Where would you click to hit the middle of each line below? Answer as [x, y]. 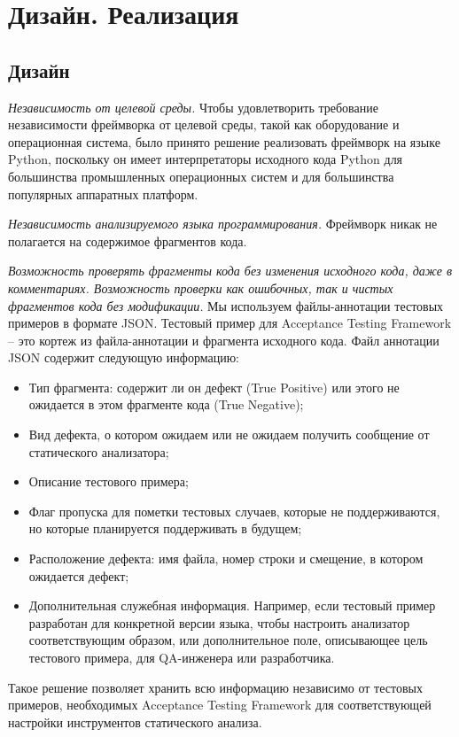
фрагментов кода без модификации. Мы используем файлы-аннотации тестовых [226, 305]
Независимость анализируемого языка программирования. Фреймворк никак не [223, 224]
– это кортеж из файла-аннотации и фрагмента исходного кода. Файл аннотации [224, 340]
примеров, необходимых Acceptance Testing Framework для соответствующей [220, 705]
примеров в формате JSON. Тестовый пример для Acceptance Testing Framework [230, 323]
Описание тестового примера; [109, 481]
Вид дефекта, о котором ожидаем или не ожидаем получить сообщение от [229, 434]
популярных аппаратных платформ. [103, 194]
